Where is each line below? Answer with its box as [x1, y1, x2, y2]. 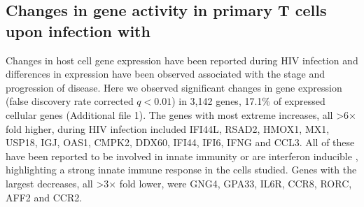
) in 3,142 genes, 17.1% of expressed [171, 94, 325, 108]
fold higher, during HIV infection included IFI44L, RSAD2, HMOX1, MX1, [6, 121, 330, 136]
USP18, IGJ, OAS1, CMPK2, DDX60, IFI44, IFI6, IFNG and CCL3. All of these [6, 135, 355, 150]
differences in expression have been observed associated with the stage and [6, 66, 325, 81]
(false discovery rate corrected [6, 94, 134, 108]
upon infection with [6, 20, 150, 41]
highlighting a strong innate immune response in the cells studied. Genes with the [6, 162, 357, 177]
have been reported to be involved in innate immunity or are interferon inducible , [6, 148, 358, 163]
